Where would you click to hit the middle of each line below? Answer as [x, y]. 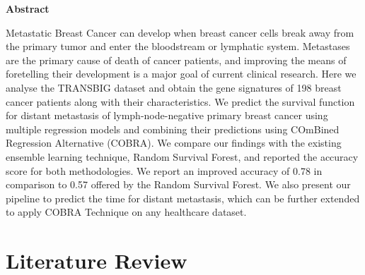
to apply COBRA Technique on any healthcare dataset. [126, 212]
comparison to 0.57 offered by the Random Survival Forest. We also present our [178, 184]
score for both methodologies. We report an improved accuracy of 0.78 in [164, 170]
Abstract [28, 8]
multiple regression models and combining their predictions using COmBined [173, 129]
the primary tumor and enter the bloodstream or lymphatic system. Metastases [178, 46]
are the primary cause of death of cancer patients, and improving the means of [176, 60]
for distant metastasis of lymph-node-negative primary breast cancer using [167, 115]
